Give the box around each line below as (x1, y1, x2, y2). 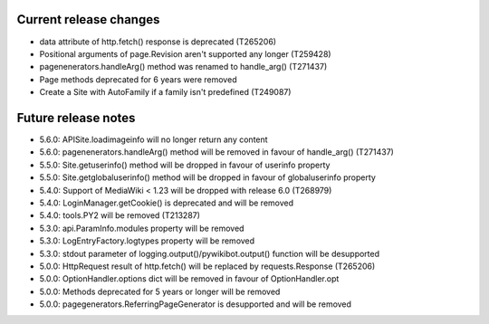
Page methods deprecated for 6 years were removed (39, 73, 237, 85)
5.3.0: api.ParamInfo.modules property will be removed (39, 223, 244, 233)
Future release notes (16, 110, 136, 126)
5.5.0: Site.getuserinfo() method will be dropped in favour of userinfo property (39, 159, 331, 170)
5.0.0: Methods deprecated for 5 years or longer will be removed (39, 286, 281, 297)
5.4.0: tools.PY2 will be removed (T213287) (39, 210, 201, 221)
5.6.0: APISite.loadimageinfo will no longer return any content (39, 134, 268, 145)
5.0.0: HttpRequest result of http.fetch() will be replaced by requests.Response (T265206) (39, 261, 376, 272)
